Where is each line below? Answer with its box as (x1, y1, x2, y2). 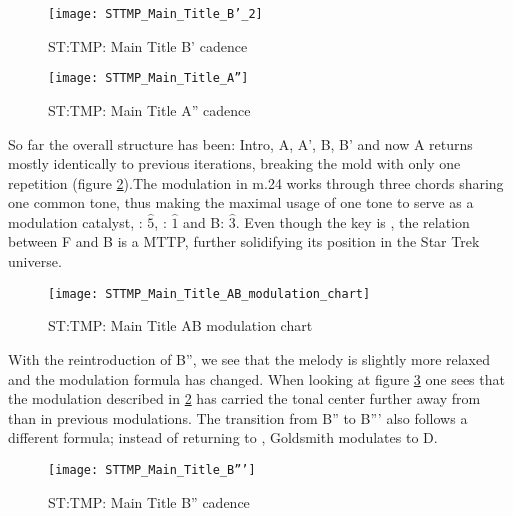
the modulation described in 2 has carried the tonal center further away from (8, 388, 481, 409)
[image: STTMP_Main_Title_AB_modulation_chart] (48, 286, 371, 301)
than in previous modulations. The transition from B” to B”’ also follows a (8, 407, 468, 428)
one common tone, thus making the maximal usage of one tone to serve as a (8, 192, 474, 213)
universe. (8, 251, 62, 272)
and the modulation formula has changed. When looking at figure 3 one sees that (8, 368, 505, 389)
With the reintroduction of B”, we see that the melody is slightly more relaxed (8, 348, 491, 369)
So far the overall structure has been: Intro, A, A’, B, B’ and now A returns (8, 133, 473, 154)
